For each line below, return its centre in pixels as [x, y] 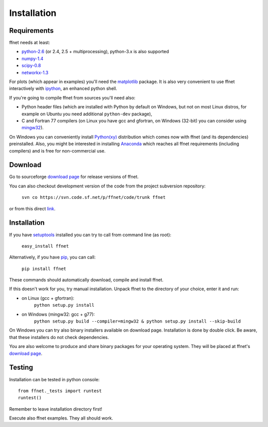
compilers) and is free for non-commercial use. [58, 151]
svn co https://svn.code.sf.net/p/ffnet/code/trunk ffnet [94, 197]
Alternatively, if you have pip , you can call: [52, 257]
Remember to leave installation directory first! [56, 409]
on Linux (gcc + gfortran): [48, 298]
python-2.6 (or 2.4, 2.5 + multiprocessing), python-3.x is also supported [95, 52]
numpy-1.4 [33, 58]
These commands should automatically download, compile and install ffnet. [86, 280]
